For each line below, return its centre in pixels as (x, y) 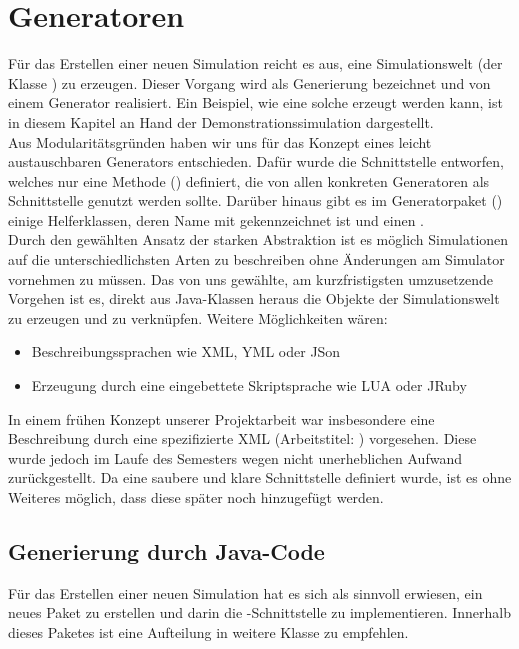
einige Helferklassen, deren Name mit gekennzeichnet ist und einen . (216, 219)
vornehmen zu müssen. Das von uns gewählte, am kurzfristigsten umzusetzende (250, 278)
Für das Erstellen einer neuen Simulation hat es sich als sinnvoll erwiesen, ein (245, 592)
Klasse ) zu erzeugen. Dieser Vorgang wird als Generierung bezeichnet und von (249, 82)
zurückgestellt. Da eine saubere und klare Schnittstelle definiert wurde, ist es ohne (260, 477)
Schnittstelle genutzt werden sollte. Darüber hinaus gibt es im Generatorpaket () (255, 200)
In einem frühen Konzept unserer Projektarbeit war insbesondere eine (221, 418)
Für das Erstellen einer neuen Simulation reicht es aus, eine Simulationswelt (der (255, 63)
